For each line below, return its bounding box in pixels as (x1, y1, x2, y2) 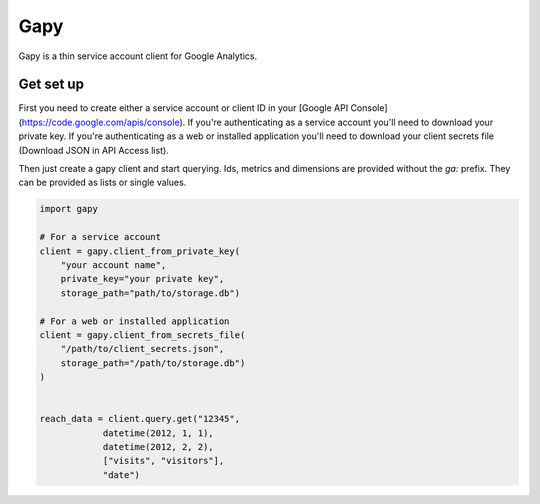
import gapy (39, 203, 99, 215)
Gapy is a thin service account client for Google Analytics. (18, 50, 258, 62)
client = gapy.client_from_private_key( (39, 245, 240, 257)
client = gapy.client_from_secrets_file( (39, 329, 246, 340)
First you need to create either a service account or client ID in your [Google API (18, 102, 349, 114)
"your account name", (60, 259, 167, 270)
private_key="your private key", (60, 273, 225, 285)
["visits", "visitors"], (102, 455, 225, 467)
